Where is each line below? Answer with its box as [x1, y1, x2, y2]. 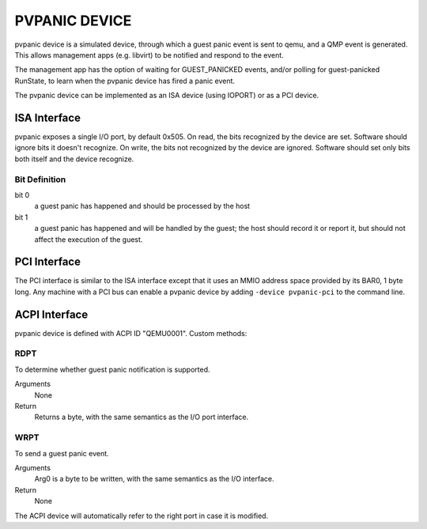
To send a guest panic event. [14, 448, 110, 458]
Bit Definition [14, 174, 66, 185]
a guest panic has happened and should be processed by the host [34, 202, 251, 211]
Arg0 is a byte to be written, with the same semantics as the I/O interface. [34, 474, 274, 484]
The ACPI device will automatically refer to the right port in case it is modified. [14, 511, 269, 520]
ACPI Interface [14, 308, 89, 321]
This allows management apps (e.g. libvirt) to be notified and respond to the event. [14, 50, 284, 59]
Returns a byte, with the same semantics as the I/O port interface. [34, 412, 249, 422]
